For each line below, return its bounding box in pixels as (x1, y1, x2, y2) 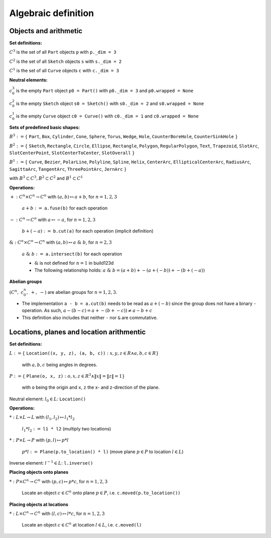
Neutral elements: (9, 77, 48, 83)
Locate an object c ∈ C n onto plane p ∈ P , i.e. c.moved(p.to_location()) (22, 489, 181, 496)
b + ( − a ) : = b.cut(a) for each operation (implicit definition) (22, 228, 154, 234)
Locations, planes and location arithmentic (9, 328, 146, 336)
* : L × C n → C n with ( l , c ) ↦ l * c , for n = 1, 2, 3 (9, 510, 105, 516)
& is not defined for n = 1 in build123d (34, 260, 114, 266)
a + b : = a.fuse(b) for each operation (22, 205, 108, 211)
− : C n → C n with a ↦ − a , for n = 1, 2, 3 (10, 216, 96, 223)
